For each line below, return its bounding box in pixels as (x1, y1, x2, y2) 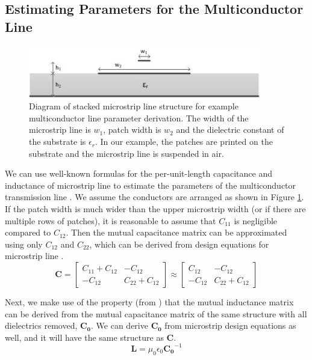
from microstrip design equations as (164, 319, 296, 332)
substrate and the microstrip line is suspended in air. (29, 147, 224, 159)
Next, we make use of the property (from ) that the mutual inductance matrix (5, 296, 294, 308)
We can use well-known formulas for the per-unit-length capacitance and (5, 167, 272, 180)
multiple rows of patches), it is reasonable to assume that (5, 214, 216, 227)
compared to (5, 226, 51, 239)
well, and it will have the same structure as (5, 331, 164, 343)
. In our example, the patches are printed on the (95, 135, 273, 148)
